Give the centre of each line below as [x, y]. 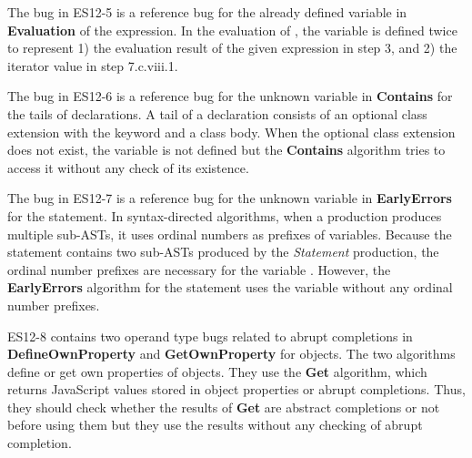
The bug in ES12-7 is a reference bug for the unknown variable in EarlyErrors [230, 198]
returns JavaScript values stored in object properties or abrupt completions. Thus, [236, 389]
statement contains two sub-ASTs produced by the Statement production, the [223, 252]
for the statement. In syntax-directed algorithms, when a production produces [225, 215]
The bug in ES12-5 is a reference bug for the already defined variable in [207, 12]
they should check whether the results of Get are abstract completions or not [224, 407]
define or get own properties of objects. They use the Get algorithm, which [217, 371]
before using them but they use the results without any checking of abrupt [215, 425]
